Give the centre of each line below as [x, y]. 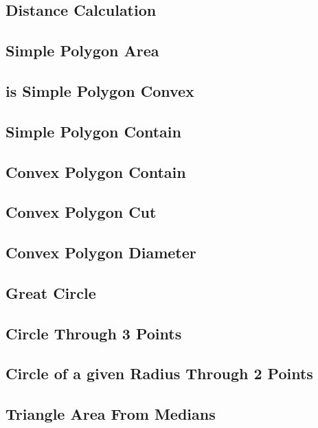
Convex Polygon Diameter [101, 252]
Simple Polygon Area [82, 50]
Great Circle [51, 292]
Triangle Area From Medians [111, 414]
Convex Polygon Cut [81, 212]
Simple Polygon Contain [93, 131]
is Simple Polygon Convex [100, 90]
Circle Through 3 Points [94, 333]
